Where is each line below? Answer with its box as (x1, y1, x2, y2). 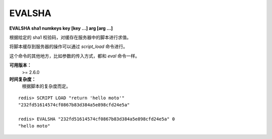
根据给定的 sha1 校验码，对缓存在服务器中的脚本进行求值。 (9, 34, 131, 40)
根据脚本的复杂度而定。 (22, 83, 71, 89)
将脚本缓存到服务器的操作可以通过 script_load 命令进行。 (9, 43, 128, 50)
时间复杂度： (9, 76, 36, 82)
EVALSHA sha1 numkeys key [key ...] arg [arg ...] (9, 25, 113, 31)
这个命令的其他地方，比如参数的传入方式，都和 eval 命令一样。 (9, 53, 140, 59)
